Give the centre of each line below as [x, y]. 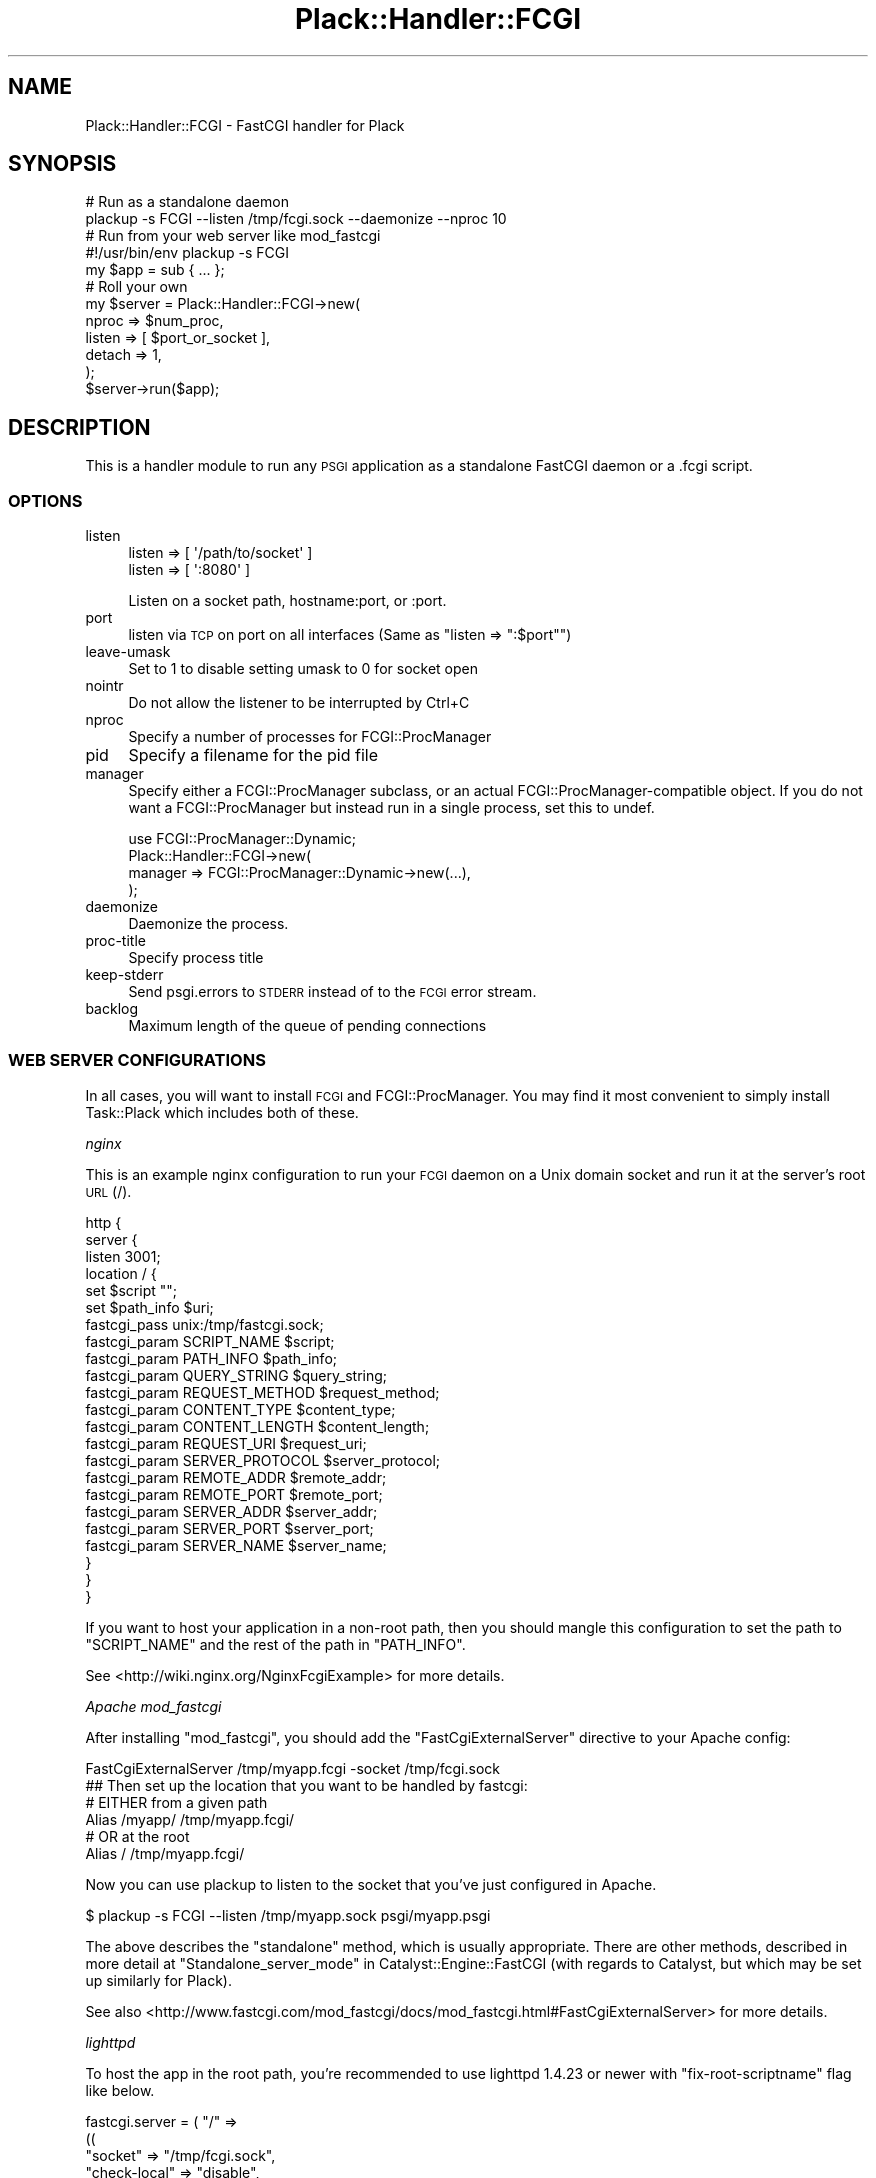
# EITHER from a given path [176, 1802]
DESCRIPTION [79, 427]
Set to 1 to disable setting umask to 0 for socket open [303, 669]
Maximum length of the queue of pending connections [307, 1026]
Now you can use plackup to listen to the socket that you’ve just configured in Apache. [371, 1884]
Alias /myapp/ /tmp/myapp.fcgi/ [190, 1819]
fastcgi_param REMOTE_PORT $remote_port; [234, 1494]
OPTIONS [45, 500]
